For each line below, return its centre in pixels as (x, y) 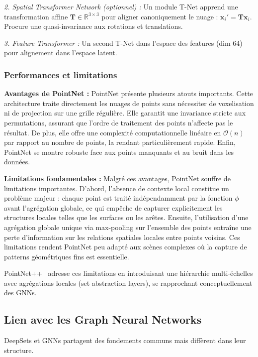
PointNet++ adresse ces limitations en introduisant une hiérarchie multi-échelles (129, 273)
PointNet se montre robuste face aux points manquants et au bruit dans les (119, 152)
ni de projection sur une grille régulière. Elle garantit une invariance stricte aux (125, 113)
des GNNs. (20, 293)
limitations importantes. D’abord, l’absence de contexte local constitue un (117, 188)
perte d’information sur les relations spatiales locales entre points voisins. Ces (122, 237)
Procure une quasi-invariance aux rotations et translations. (93, 26)
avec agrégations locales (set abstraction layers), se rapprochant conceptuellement (128, 283)
